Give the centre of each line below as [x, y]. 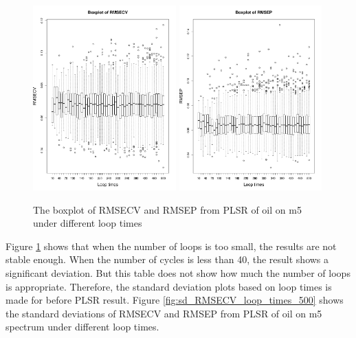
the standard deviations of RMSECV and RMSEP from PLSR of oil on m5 [164, 313]
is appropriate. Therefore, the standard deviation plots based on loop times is [169, 286]
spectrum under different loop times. [82, 327]
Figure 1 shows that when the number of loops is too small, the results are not [171, 246]
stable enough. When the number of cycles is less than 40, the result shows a [167, 259]
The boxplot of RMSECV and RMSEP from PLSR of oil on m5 [167, 209]
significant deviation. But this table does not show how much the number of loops [178, 273]
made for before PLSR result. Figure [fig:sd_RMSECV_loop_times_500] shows [175, 300]
